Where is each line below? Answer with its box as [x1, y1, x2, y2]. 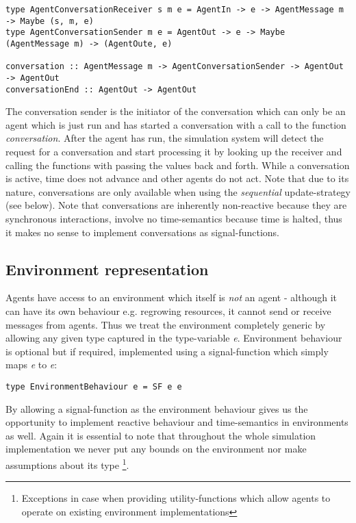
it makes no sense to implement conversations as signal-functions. [5, 225, 279, 239]
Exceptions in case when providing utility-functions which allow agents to [21, 491, 331, 505]
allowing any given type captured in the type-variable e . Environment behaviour [5, 331, 342, 345]
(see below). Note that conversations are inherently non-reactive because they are [5, 198, 347, 212]
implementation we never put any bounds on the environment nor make [5, 442, 307, 456]
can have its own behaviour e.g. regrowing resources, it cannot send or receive [5, 303, 331, 318]
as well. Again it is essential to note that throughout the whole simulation [5, 428, 316, 442]
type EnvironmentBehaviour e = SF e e [5, 381, 182, 392]
